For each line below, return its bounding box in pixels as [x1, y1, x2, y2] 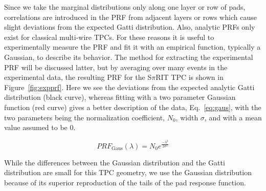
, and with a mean [204, 112, 262, 122]
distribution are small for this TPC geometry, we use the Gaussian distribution [4, 167, 252, 178]
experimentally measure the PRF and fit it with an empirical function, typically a [4, 41, 261, 52]
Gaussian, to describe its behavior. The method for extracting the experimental [4, 51, 253, 62]
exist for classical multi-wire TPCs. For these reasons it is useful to [4, 31, 214, 42]
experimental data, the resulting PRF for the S [4, 72, 152, 82]
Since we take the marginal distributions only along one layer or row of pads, [4, 2, 246, 12]
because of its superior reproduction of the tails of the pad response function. [4, 177, 246, 188]
